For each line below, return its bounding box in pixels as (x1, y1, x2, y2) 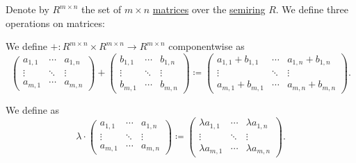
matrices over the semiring (152, 2, 266, 16)
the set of (81, 2, 122, 16)
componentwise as (168, 39, 245, 53)
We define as (6, 102, 60, 117)
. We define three (275, 2, 349, 16)
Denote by (6, 2, 49, 16)
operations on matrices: (6, 15, 105, 30)
